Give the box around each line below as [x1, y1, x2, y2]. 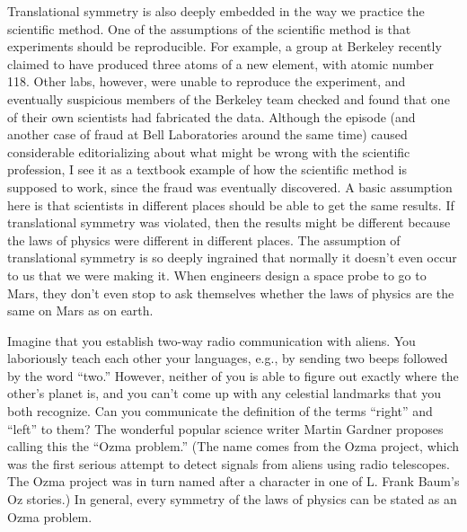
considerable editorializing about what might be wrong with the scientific [7, 142, 410, 161]
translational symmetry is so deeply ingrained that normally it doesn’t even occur [7, 248, 457, 267]
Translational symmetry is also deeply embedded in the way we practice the [7, 2, 425, 20]
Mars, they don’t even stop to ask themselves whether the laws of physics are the [7, 283, 454, 302]
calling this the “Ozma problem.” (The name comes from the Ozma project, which [7, 437, 460, 456]
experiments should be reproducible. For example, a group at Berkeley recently [7, 37, 442, 56]
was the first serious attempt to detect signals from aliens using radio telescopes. [7, 454, 450, 473]
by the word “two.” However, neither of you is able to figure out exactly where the [7, 366, 459, 385]
